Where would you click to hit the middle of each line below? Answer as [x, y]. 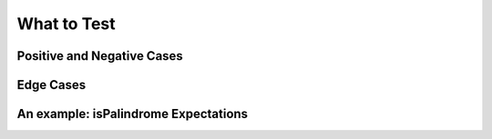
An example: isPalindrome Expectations [133, 114]
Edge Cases [51, 85]
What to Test [66, 24]
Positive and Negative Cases [100, 56]
